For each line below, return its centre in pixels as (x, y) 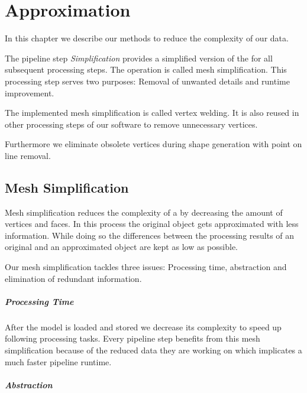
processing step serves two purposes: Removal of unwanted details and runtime (147, 81)
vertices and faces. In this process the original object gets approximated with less (152, 224)
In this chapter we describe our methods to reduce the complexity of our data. (147, 38)
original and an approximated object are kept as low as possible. (121, 247)
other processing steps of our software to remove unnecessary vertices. (131, 124)
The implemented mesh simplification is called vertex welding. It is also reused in (152, 113)
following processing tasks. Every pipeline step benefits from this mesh (133, 338)
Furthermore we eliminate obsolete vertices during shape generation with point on (153, 144)
